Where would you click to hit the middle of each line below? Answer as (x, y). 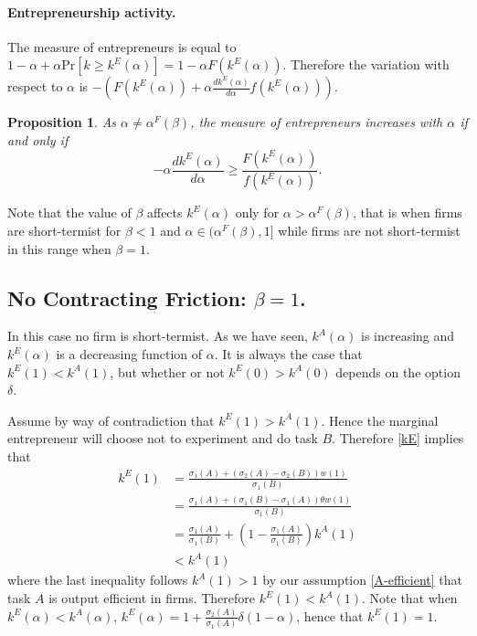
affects (164, 212)
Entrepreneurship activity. (92, 11)
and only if (38, 139)
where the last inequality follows (98, 580)
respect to (35, 86)
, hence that (330, 615)
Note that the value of (69, 212)
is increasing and (408, 336)
